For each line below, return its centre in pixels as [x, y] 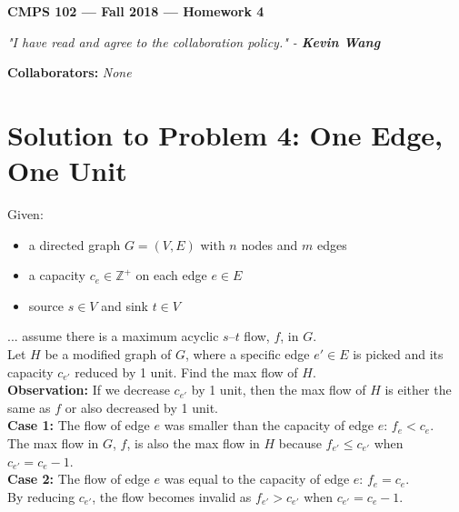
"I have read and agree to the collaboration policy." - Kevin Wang [194, 41]
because [300, 443]
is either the [418, 390]
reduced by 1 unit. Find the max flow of [186, 371]
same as [29, 407]
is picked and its [398, 354]
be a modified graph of [108, 354]
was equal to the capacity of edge [257, 479]
